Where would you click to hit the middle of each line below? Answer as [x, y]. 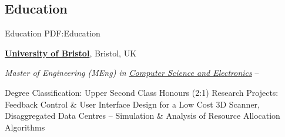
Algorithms [25, 127]
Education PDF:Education [53, 33]
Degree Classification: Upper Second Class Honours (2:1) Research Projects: [142, 92]
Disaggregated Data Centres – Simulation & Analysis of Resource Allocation [142, 116]
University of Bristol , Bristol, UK [71, 53]
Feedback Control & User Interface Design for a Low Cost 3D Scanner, [132, 104]
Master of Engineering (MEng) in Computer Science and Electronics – [132, 73]
